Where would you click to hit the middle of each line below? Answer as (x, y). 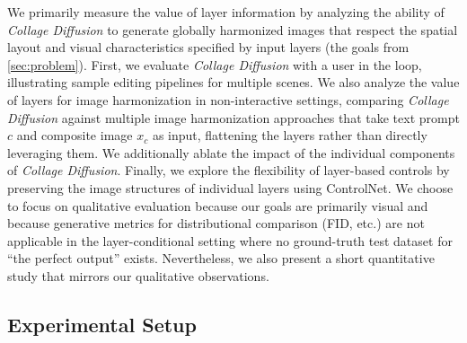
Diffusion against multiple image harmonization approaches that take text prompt (233, 117)
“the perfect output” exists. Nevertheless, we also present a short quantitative (221, 258)
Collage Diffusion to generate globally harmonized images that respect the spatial (233, 29)
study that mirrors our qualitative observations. (138, 275)
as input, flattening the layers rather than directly (290, 135)
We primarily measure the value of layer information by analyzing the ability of (226, 12)
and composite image (75, 135)
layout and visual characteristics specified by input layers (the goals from (208, 47)
